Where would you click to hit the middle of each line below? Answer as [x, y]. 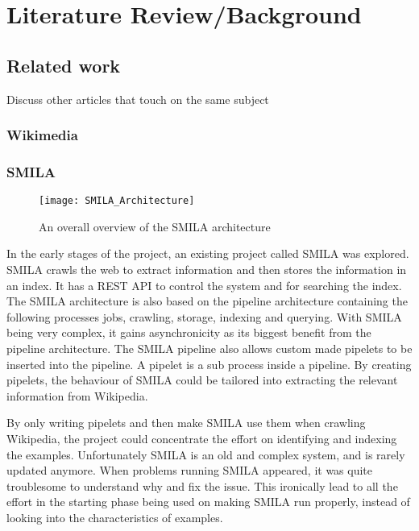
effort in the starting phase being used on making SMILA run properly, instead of [208, 502]
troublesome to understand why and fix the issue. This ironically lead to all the [202, 485]
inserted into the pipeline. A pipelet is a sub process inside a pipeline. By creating [209, 364]
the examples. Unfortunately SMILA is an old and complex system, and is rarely [206, 454]
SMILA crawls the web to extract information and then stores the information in [207, 270]
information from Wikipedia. [77, 395]
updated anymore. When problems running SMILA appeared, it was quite [190, 470]
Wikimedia [42, 135]
